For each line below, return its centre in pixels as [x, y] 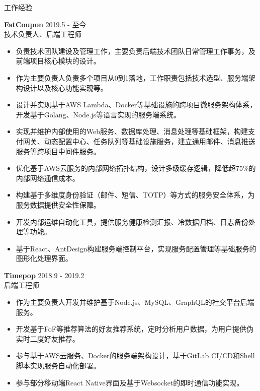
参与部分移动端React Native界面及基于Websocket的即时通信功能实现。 [130, 382]
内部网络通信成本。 [48, 178]
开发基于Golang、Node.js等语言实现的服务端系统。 [98, 114]
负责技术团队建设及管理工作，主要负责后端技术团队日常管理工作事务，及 [136, 51]
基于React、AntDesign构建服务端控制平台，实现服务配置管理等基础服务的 [136, 248]
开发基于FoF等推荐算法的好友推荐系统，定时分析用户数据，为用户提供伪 [135, 329]
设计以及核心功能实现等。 [65, 87]
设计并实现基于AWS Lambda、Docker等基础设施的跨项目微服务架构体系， [136, 105]
